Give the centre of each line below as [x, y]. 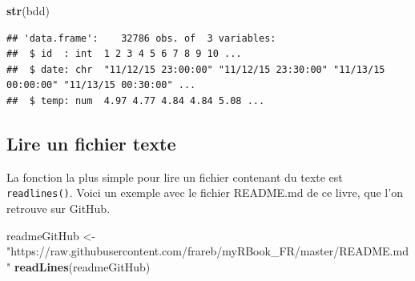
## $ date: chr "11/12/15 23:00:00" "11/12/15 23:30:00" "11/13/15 [196, 69]
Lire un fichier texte [91, 143]
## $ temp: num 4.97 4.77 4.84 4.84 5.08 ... [136, 100]
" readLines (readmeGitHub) [79, 266]
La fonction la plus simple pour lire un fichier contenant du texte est [175, 177]
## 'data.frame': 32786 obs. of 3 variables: [141, 38]
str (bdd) [28, 10]
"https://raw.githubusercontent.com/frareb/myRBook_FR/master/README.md [207, 251]
